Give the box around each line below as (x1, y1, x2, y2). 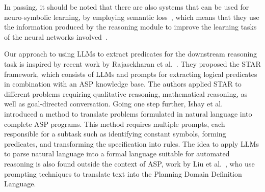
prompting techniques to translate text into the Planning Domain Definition (4, 168, 242, 179)
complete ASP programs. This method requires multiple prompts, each (4, 118, 225, 129)
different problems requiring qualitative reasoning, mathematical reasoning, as (4, 88, 248, 99)
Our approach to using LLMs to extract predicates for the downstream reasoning (4, 48, 257, 59)
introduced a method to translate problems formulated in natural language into (4, 108, 252, 119)
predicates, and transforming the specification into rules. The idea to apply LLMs (4, 138, 259, 149)
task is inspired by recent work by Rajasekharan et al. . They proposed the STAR (4, 58, 261, 69)
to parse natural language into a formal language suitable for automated (4, 148, 230, 159)
